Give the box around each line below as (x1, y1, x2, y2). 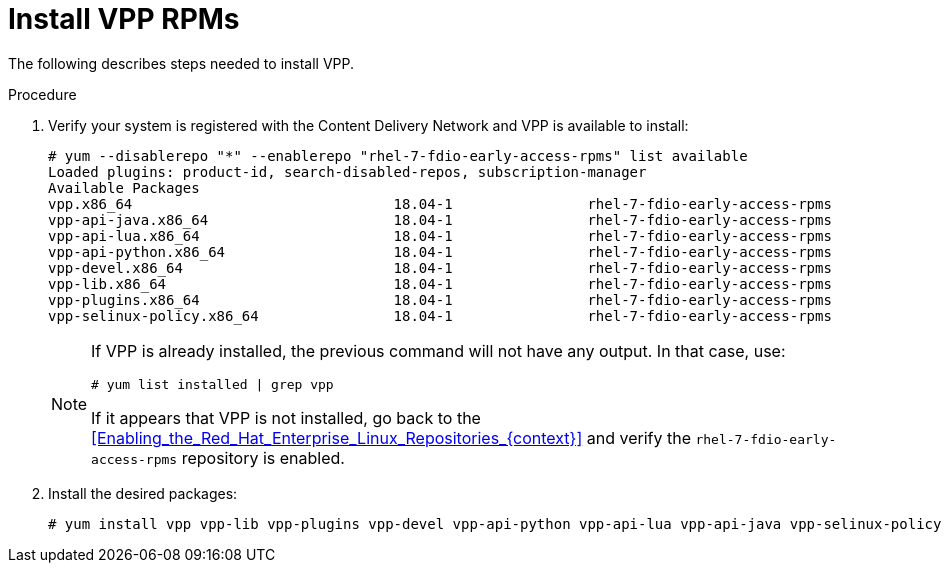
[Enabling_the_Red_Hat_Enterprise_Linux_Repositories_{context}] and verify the (91, 427, 691, 448)
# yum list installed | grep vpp (91, 376, 334, 392)
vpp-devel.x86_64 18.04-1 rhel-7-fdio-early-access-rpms (48, 259, 832, 276)
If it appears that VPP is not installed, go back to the (91, 407, 481, 428)
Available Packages (48, 179, 200, 196)
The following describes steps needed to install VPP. (8, 54, 355, 72)
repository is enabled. (181, 447, 345, 468)
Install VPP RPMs (8, 2, 240, 36)
